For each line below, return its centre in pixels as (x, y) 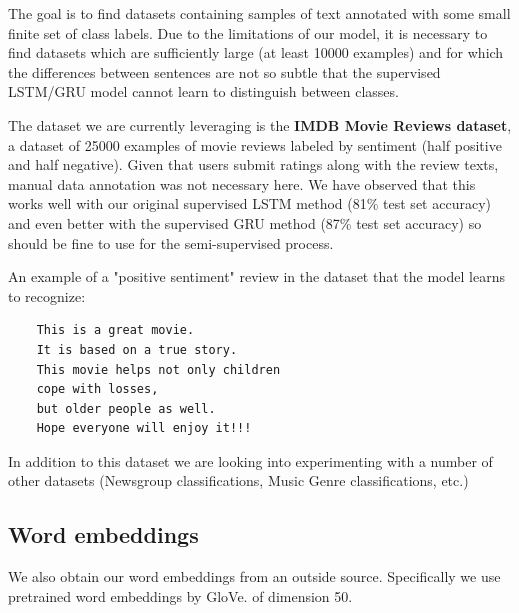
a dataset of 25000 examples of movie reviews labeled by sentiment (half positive (255, 144)
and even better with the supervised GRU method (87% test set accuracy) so (245, 222)
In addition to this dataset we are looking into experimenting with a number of (250, 460)
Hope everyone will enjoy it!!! (144, 428)
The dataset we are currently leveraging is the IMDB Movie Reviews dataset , (260, 124)
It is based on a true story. (137, 349)
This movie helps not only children (158, 369)
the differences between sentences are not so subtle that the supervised (224, 71)
